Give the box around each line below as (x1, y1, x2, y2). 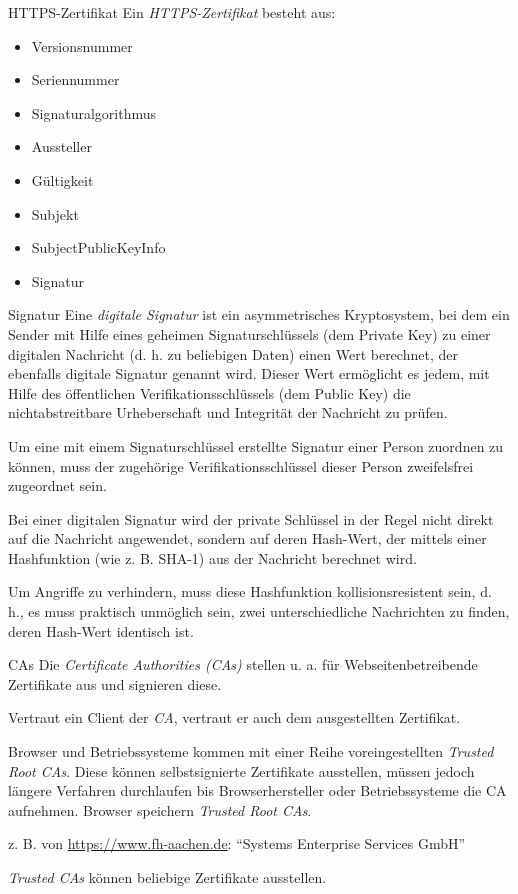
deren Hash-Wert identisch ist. (8, 620, 194, 641)
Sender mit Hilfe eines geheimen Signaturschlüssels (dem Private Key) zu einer (8, 323, 491, 344)
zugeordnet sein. (8, 475, 107, 496)
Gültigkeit (31, 169, 94, 190)
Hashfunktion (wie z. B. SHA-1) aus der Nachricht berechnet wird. (8, 547, 417, 568)
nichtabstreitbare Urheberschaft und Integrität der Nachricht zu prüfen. (8, 402, 448, 423)
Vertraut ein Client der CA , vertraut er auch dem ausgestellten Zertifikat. (8, 707, 461, 728)
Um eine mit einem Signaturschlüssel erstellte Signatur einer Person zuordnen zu (8, 435, 504, 456)
